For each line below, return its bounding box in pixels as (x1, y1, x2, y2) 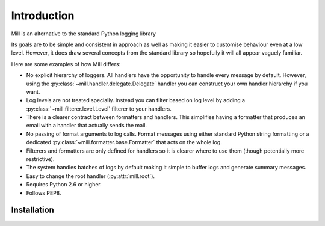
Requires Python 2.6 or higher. (26, 181, 102, 188)
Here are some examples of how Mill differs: (11, 60, 121, 67)
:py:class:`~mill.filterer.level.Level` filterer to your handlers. (26, 105, 172, 112)
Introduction (11, 9, 75, 22)
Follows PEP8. (26, 189, 61, 197)
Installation (11, 205, 54, 215)
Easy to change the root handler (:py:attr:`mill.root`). (26, 172, 155, 180)
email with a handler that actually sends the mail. (26, 122, 147, 129)
